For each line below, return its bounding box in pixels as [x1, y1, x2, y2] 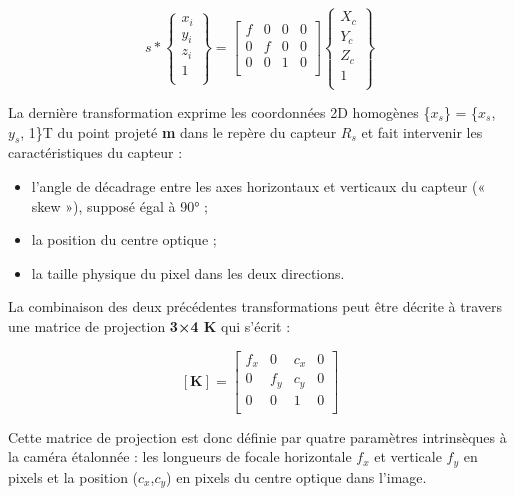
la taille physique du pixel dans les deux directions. [31, 262, 345, 283]
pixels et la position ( [8, 466, 139, 487]
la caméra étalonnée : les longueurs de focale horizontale [8, 446, 352, 467]
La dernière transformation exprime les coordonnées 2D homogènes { [8, 102, 431, 123]
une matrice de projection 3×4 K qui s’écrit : [8, 315, 291, 336]
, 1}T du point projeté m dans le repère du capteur [20, 121, 337, 142]
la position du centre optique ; [31, 229, 217, 250]
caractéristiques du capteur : [8, 142, 183, 163]
